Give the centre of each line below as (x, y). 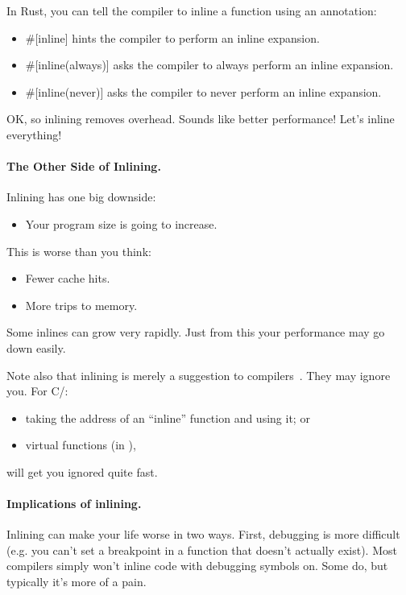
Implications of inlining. (74, 504)
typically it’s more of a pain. (77, 582)
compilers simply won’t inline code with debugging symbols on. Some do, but (197, 566)
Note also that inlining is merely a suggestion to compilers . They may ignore (199, 375)
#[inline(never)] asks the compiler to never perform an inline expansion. (203, 91)
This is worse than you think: (79, 251)
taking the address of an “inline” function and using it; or (168, 417)
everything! (34, 134)
